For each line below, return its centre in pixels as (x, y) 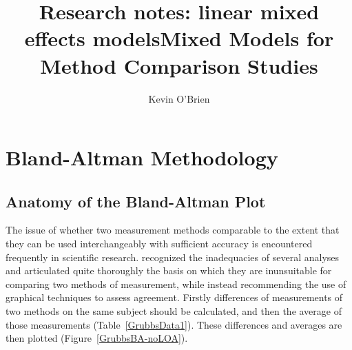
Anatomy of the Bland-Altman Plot (136, 201)
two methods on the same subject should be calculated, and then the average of (174, 311)
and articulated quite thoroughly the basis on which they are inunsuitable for (169, 270)
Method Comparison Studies (179, 65)
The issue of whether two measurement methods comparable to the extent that (173, 230)
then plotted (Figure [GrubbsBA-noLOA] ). (97, 338)
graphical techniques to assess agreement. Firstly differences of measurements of (174, 297)
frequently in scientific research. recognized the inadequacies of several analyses (173, 257)
